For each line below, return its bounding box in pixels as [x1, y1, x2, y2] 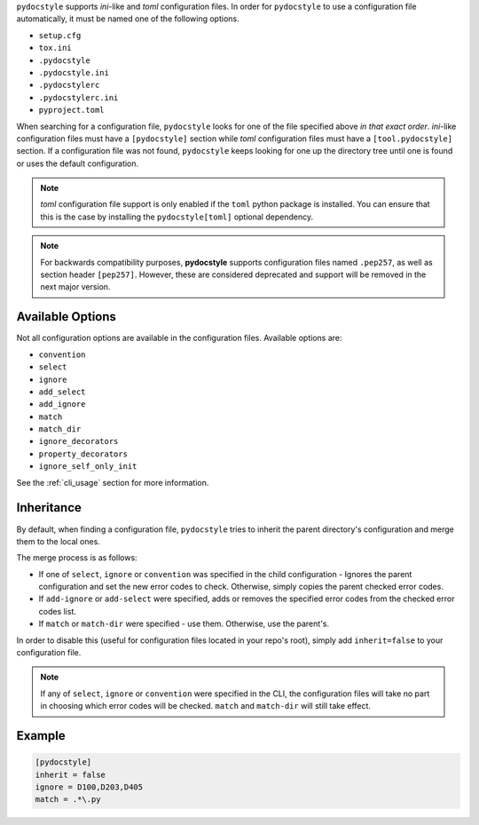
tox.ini [38, 43, 73, 53]
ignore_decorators [38, 436, 119, 447]
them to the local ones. [16, 535, 101, 546]
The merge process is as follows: [16, 552, 137, 563]
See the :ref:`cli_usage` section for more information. [16, 477, 209, 488]
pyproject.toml [38, 105, 106, 115]
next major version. [40, 282, 111, 292]
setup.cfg [38, 30, 82, 40]
